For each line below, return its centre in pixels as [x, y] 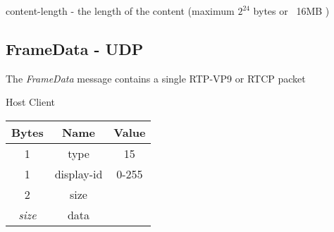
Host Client [31, 102]
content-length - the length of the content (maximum [120, 11]
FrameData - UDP [75, 48]
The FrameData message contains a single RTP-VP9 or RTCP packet [156, 78]
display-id [79, 173]
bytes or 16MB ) [291, 11]
